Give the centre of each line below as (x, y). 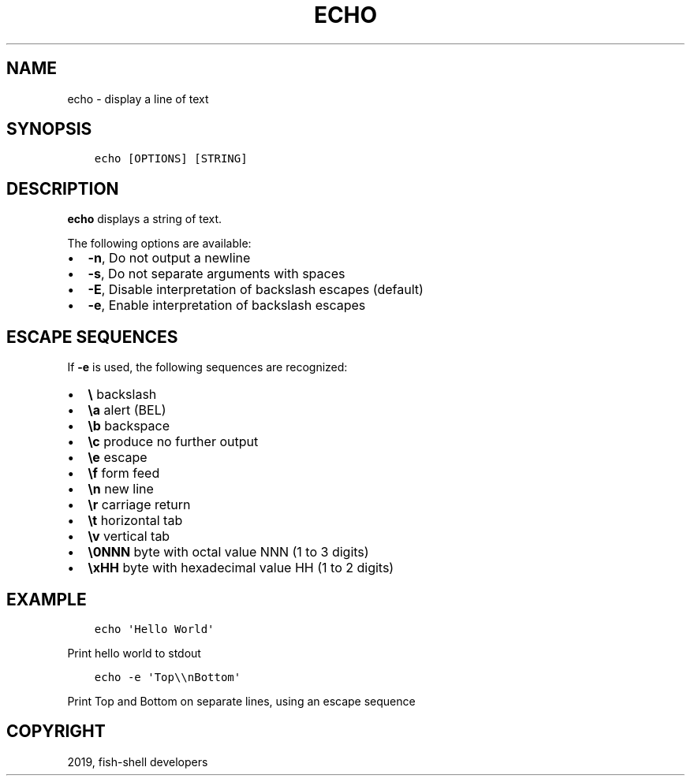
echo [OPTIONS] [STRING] (171, 159)
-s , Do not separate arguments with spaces (217, 274)
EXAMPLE (47, 599)
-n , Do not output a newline (169, 258)
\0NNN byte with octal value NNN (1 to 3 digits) (228, 552)
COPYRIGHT (56, 732)
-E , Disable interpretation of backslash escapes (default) (256, 290)
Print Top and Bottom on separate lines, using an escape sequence (241, 701)
